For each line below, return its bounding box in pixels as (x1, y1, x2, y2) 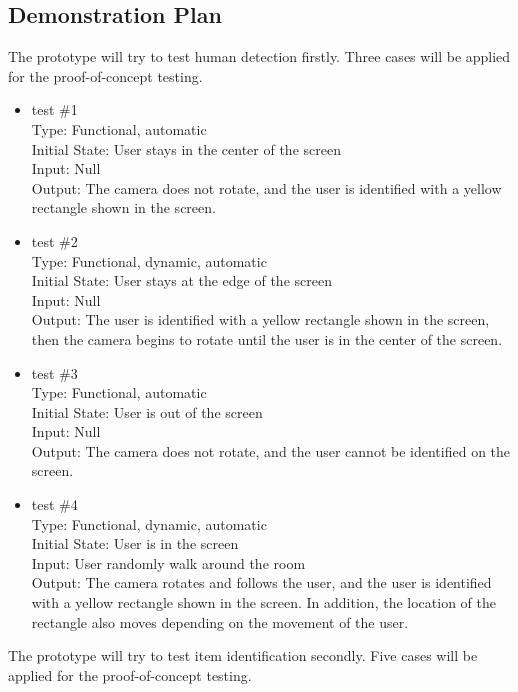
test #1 (31, 99, 78, 120)
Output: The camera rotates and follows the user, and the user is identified (31, 572, 492, 593)
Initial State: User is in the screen (31, 533, 239, 554)
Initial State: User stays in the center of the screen (31, 138, 341, 159)
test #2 (31, 230, 78, 251)
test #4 (31, 494, 78, 515)
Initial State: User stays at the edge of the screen (31, 270, 332, 291)
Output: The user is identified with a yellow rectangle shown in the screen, (31, 309, 490, 330)
